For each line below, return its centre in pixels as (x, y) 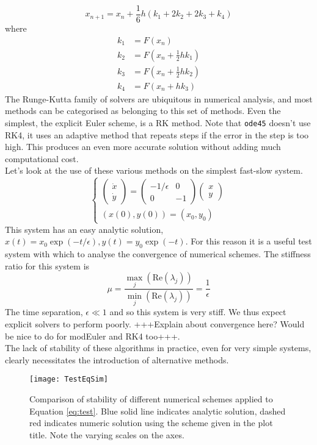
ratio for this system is (47, 265)
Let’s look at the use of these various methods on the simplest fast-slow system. (154, 170)
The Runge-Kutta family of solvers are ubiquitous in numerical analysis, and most (159, 98)
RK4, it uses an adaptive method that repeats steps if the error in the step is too (157, 134)
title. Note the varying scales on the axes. (107, 434)
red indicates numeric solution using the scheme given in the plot (151, 423)
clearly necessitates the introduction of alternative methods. (117, 359)
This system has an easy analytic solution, (84, 229)
